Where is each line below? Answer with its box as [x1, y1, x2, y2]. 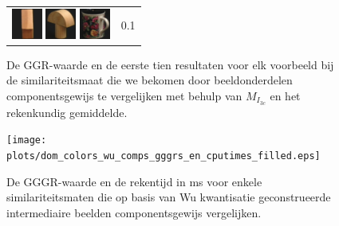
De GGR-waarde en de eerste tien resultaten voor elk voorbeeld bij [6, 56, 334, 72]
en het [270, 87, 301, 103]
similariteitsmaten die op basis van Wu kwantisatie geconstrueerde [6, 189, 331, 205]
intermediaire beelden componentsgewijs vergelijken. [6, 204, 262, 220]
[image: [6, 134, 47, 146]
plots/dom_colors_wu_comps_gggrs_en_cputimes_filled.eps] [6, 150, 321, 162]
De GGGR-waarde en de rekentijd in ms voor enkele [6, 173, 262, 189]
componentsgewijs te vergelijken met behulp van [6, 87, 242, 103]
